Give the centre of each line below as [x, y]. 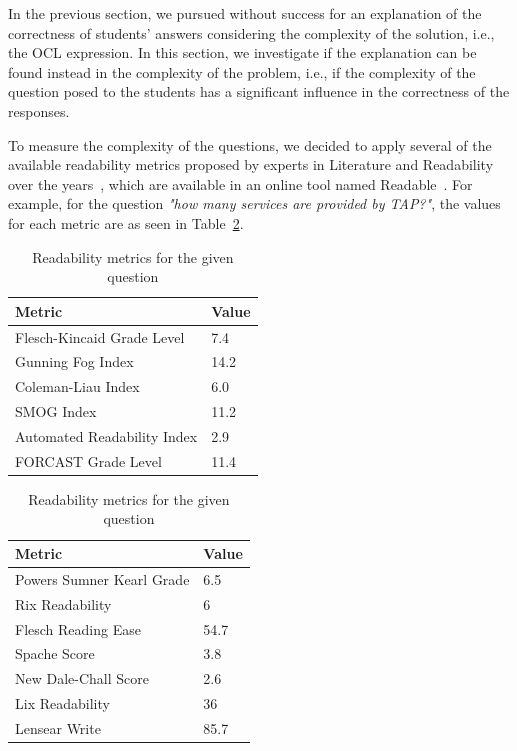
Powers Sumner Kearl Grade [102, 578]
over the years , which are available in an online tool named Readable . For [240, 183]
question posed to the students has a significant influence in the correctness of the [259, 91]
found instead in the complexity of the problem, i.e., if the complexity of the [242, 71]
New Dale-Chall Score [82, 678]
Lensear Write [58, 727]
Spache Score [55, 653]
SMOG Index [56, 411]
